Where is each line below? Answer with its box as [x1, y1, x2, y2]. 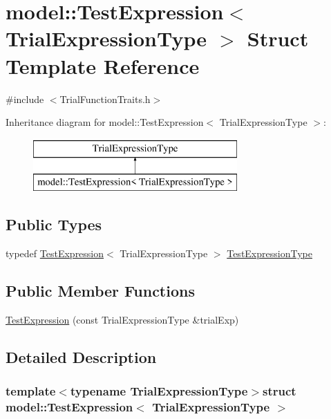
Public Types [6, 214, 102, 235]
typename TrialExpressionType [70, 382, 248, 400]
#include [6, 91, 44, 106]
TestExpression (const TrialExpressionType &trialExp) [6, 312, 239, 326]
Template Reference [6, 51, 200, 80]
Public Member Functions [6, 280, 195, 301]
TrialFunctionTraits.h [59, 91, 151, 106]
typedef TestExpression [6, 246, 104, 261]
